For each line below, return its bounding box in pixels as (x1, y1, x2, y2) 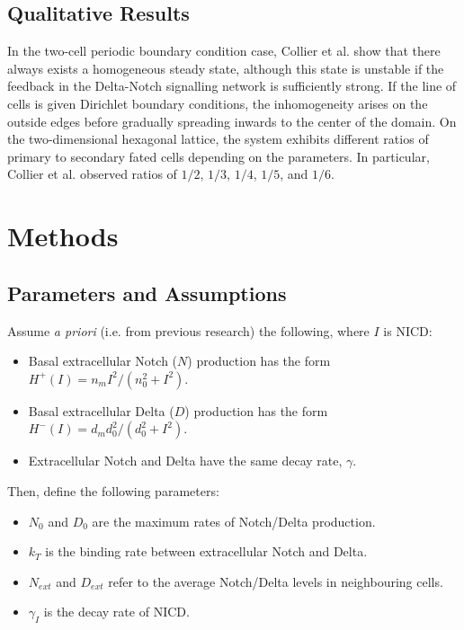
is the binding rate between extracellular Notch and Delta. (45, 542, 368, 561)
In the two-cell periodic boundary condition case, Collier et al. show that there (7, 41, 441, 60)
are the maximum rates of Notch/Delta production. (92, 511, 376, 530)
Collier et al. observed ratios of (7, 164, 177, 183)
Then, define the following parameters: (7, 481, 219, 500)
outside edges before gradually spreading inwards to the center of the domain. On (7, 111, 457, 130)
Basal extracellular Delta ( (28, 401, 174, 420)
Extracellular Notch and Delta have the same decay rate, (28, 451, 343, 470)
